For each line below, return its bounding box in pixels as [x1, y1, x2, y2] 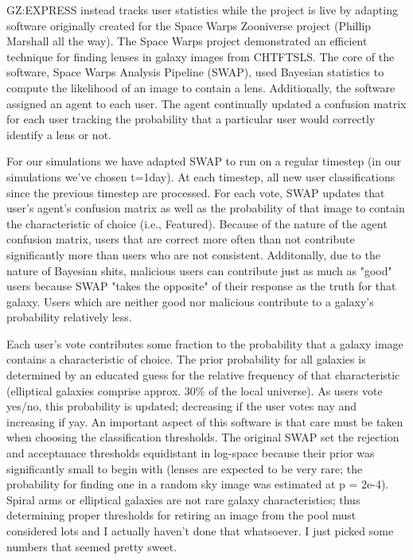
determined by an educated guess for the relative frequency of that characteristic [6, 367, 400, 383]
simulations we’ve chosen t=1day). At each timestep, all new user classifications [6, 168, 395, 185]
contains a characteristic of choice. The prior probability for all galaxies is [6, 351, 366, 367]
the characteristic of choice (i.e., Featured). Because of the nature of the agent [6, 215, 388, 231]
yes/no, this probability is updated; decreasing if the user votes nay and [6, 398, 357, 414]
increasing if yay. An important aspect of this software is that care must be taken [6, 413, 403, 430]
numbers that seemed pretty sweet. [6, 538, 177, 554]
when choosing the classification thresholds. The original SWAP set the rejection [6, 429, 399, 445]
